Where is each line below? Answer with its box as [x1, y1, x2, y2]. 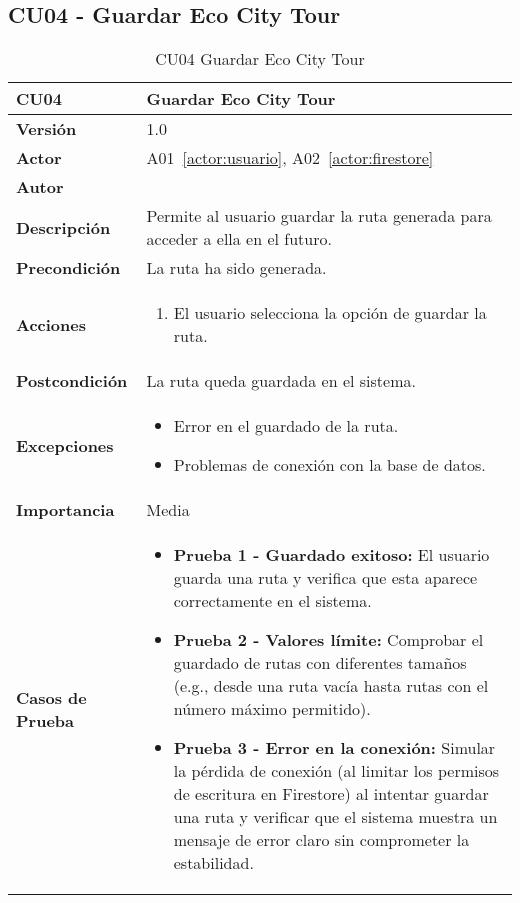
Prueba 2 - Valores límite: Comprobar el [173, 628, 484, 652]
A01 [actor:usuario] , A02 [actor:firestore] [146, 146, 434, 170]
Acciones [16, 312, 86, 336]
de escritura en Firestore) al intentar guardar [173, 782, 489, 806]
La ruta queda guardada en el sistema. [146, 369, 416, 393]
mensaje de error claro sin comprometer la [173, 828, 470, 852]
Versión [16, 117, 77, 141]
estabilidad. [173, 851, 254, 875]
